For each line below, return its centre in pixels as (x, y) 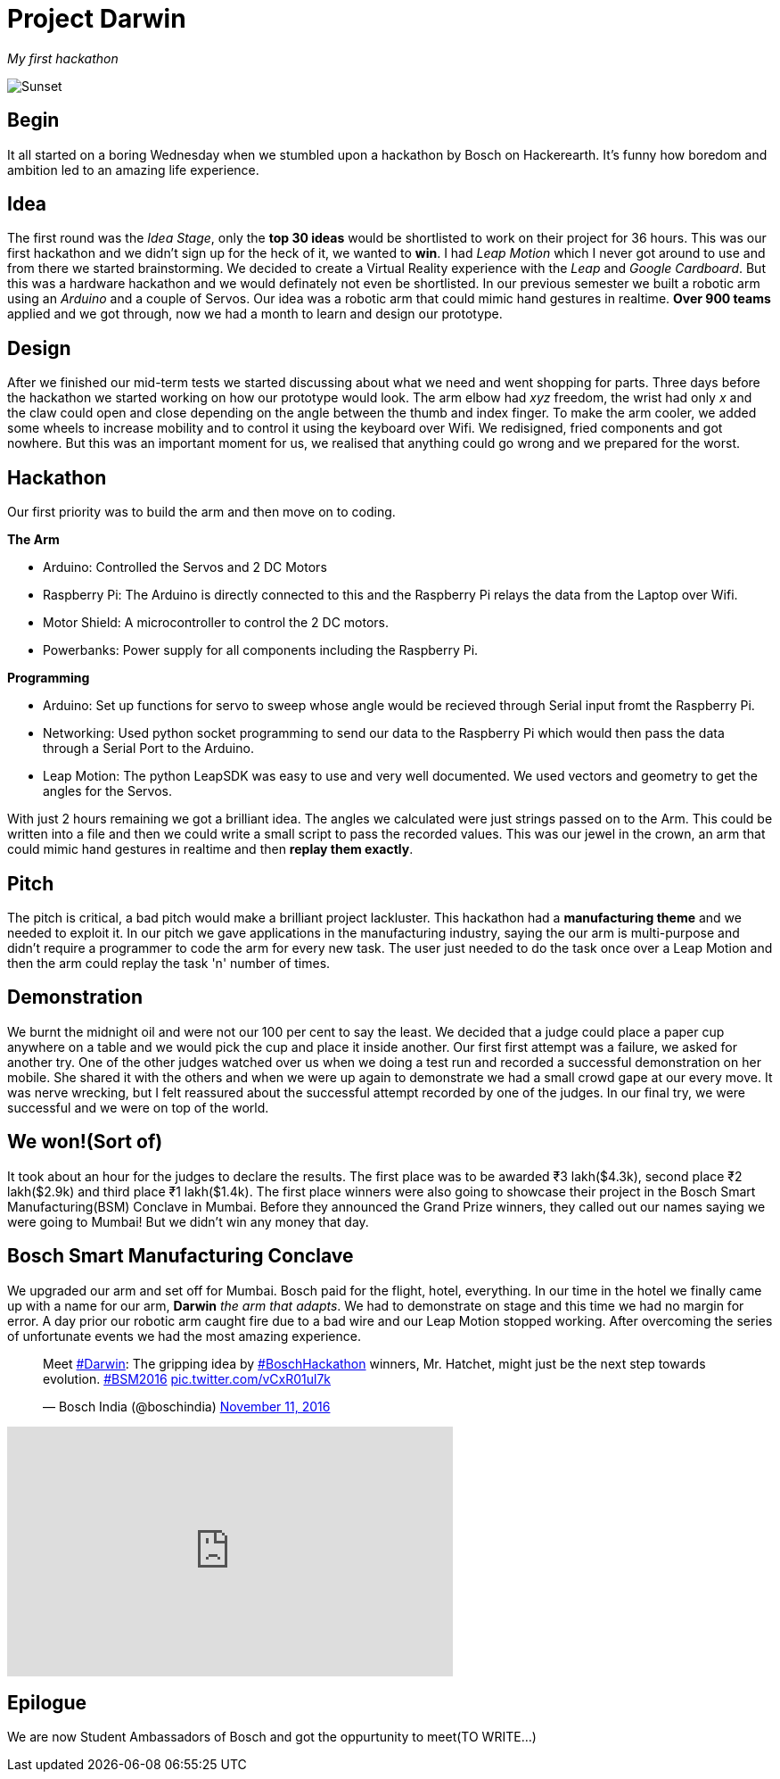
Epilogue (47, 1702)
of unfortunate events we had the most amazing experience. (184, 1336)
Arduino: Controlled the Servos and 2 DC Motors (185, 567)
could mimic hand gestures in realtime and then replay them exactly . (210, 849)
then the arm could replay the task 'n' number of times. (169, 963)
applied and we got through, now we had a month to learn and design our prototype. (255, 314)
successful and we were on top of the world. (138, 1107)
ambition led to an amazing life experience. (133, 170)
